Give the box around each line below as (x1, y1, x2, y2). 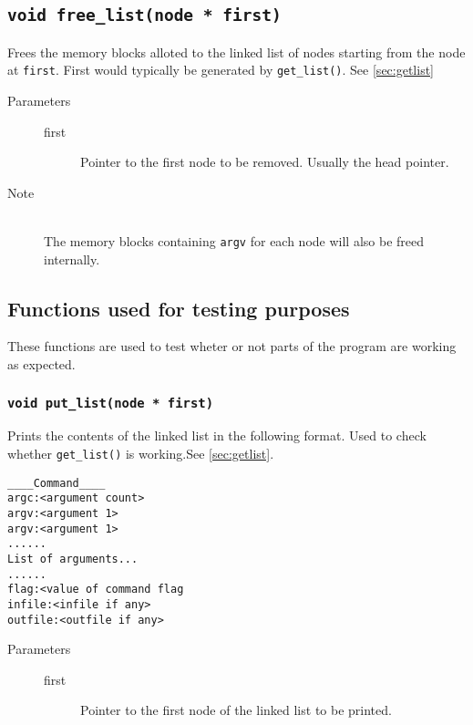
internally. (44, 249, 100, 268)
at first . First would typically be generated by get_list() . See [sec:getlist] (7, 60, 435, 79)
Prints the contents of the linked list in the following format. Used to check (7, 426, 427, 445)
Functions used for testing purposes (7, 294, 350, 322)
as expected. (7, 355, 76, 374)
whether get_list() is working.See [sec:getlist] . (7, 444, 274, 463)
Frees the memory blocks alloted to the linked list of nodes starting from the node (7, 42, 466, 61)
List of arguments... (7, 552, 139, 565)
